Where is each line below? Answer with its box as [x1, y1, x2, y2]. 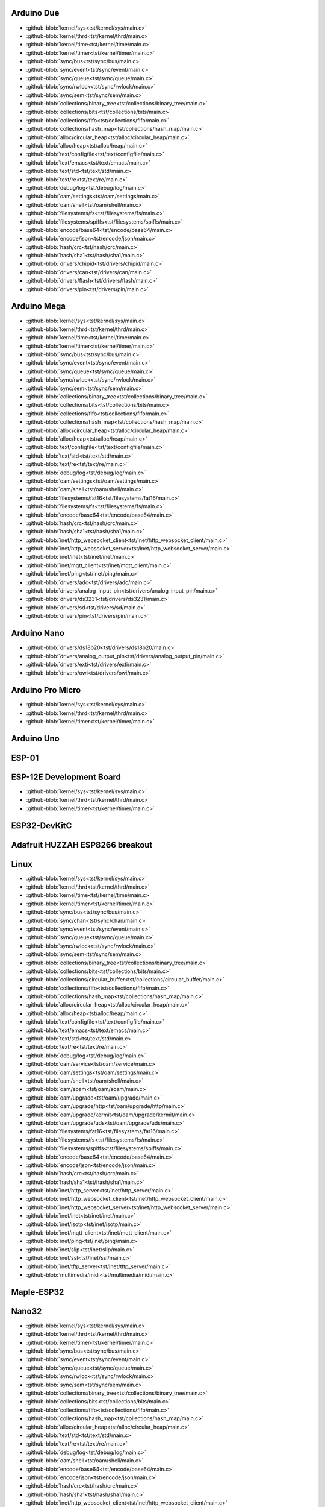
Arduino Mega [11, 301, 66, 312]
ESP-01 [11, 752, 39, 763]
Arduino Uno [11, 733, 60, 744]
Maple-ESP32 [11, 1287, 64, 1297]
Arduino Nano [11, 628, 64, 638]
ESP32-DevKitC [11, 820, 72, 831]
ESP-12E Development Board [11, 772, 122, 782]
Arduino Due [11, 8, 60, 18]
